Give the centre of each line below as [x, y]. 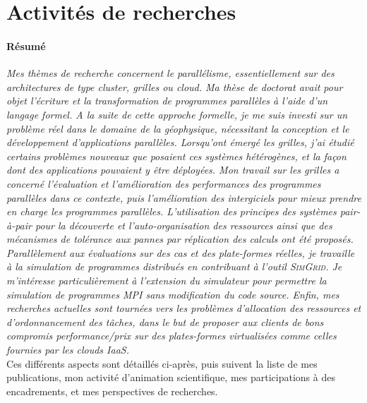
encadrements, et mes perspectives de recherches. [112, 391]
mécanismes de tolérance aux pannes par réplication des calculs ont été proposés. [180, 239]
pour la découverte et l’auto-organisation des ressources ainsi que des [183, 225]
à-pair [19, 225]
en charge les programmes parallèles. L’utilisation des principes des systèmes [172, 211]
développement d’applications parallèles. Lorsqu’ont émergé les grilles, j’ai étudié [180, 142]
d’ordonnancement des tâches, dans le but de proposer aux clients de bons [165, 321]
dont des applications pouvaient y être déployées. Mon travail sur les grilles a [173, 170]
